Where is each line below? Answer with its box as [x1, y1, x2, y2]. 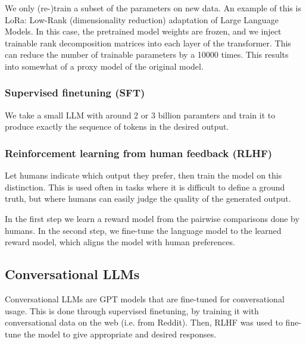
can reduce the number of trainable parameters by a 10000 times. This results [5, 48, 289, 61]
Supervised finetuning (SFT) [5, 85, 145, 100]
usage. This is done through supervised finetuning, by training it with [5, 304, 259, 317]
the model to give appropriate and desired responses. [23, 327, 217, 340]
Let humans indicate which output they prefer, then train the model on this [5, 169, 282, 182]
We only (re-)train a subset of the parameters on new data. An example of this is [5, 2, 301, 14]
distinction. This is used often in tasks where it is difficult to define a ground [5, 180, 285, 193]
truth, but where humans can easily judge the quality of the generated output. [5, 192, 291, 205]
